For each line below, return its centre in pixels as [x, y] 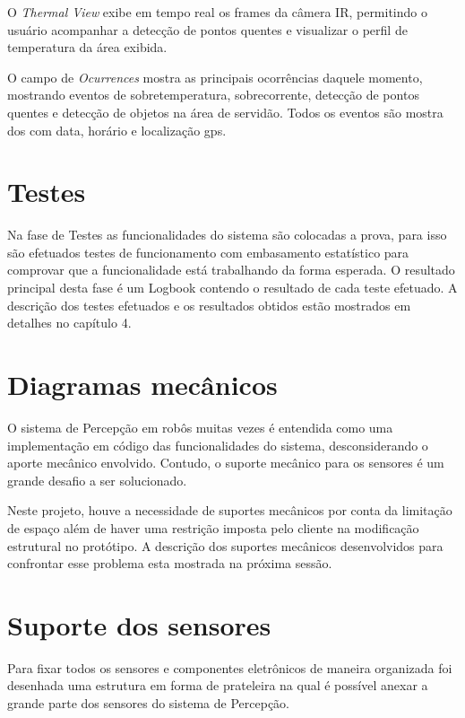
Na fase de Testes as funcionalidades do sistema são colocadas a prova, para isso [227, 235]
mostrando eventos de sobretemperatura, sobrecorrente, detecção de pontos [213, 95]
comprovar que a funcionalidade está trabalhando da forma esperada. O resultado [231, 270]
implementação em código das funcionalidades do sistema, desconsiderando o [218, 445]
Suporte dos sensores [139, 624]
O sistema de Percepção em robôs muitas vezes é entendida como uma [200, 427]
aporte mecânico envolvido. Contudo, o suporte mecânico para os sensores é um [226, 463]
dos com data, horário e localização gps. [117, 130]
